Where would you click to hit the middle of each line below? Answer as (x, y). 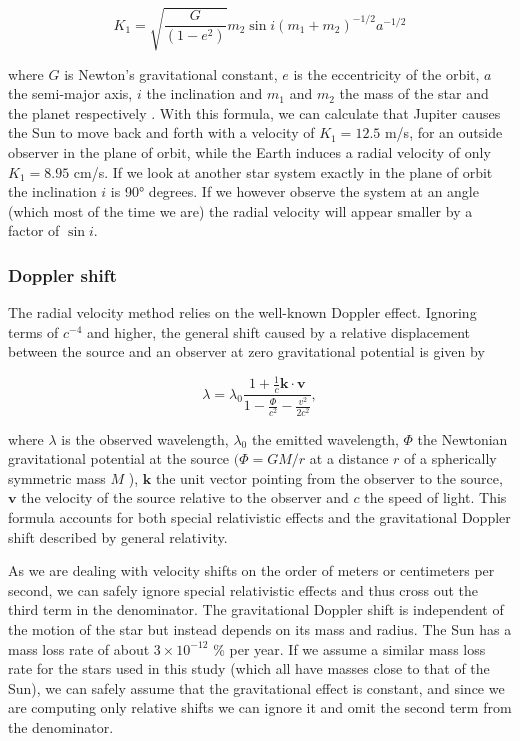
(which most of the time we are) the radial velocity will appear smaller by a (240, 210)
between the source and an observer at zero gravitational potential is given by (246, 351)
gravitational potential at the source (119, 458)
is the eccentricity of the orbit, (386, 73)
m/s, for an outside (443, 132)
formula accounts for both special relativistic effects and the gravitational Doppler (259, 516)
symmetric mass (57, 477)
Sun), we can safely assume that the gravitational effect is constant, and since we (256, 687)
